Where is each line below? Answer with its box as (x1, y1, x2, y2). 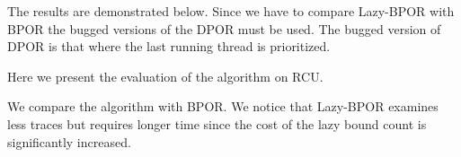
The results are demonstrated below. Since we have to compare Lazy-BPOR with (7, 2, 455, 20)
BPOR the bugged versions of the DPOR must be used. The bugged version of (7, 19, 441, 38)
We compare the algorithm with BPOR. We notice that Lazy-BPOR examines (7, 97, 439, 116)
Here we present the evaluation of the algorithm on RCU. (7, 66, 324, 85)
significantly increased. (7, 132, 131, 151)
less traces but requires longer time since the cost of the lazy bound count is (7, 114, 427, 133)
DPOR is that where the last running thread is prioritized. (7, 37, 331, 56)
